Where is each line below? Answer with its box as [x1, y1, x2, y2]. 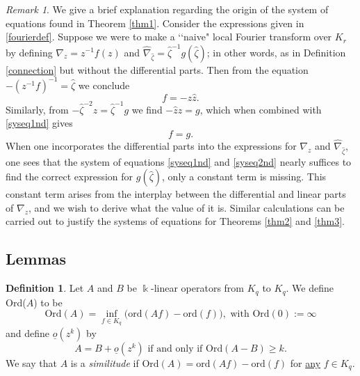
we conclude [78, 77, 130, 92]
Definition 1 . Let [6, 281, 84, 295]
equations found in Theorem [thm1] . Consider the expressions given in [6, 15, 304, 30]
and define [6, 325, 50, 340]
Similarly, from [6, 102, 69, 116]
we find [131, 102, 163, 116]
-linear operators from [151, 281, 245, 295]
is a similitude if [70, 355, 139, 370]
